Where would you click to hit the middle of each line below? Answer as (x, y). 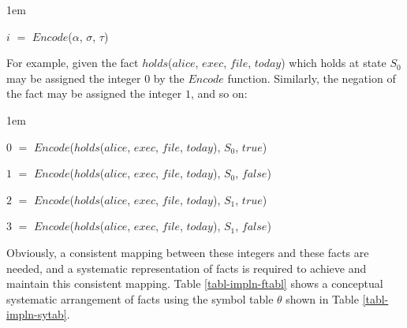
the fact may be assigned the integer (94, 93)
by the (169, 78)
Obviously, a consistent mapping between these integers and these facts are (188, 252)
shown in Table (322, 298)
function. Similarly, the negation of (312, 78)
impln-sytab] (37, 314)
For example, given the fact (73, 63)
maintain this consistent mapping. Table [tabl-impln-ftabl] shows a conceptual (195, 283)
